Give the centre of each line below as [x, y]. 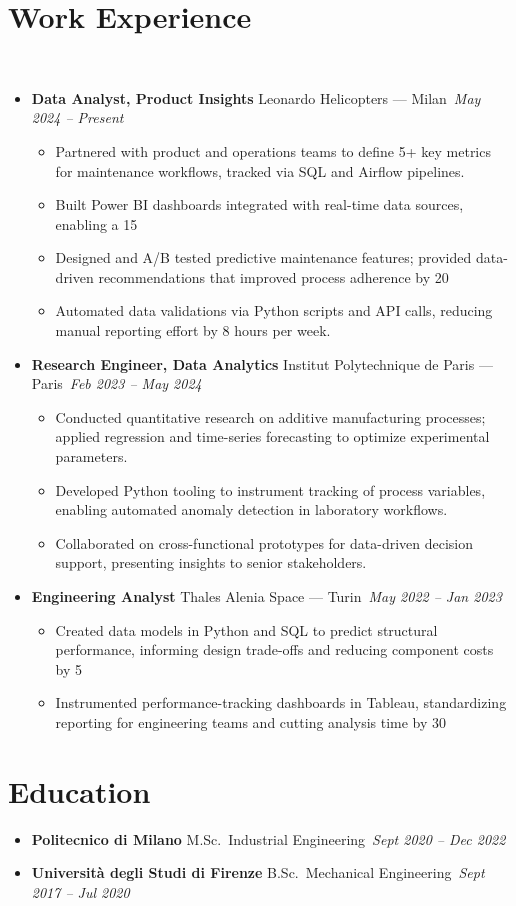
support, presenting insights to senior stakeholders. [211, 562]
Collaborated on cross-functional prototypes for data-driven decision [264, 542]
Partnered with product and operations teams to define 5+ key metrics [273, 150]
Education [79, 790]
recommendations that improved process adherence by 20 [273, 276]
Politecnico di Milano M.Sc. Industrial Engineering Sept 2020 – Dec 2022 [268, 838]
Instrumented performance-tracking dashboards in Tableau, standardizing [281, 702]
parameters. [91, 456]
